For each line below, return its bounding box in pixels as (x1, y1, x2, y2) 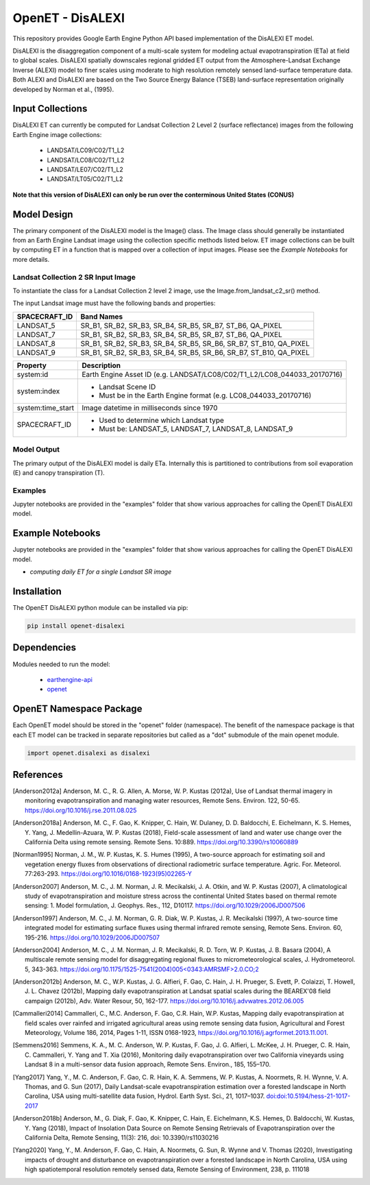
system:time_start (16, 403, 75, 413)
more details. (12, 255, 50, 263)
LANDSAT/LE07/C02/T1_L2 (47, 165, 123, 173)
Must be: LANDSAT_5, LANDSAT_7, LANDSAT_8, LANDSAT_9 (99, 424, 293, 433)
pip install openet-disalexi (27, 622, 125, 630)
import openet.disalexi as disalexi (27, 749, 151, 757)
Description (82, 361, 121, 370)
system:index (16, 386, 60, 395)
